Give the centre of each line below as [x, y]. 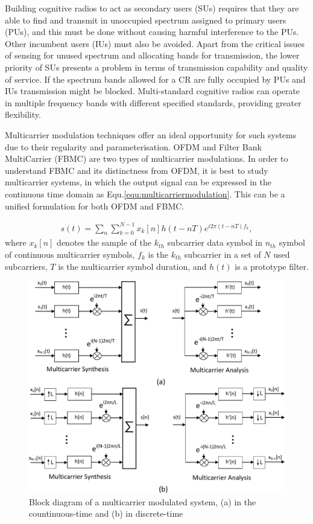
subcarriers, [26, 266]
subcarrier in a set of [223, 254]
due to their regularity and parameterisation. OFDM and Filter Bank [133, 146]
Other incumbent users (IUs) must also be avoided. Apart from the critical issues [155, 43]
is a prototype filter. [272, 266]
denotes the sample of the [104, 242]
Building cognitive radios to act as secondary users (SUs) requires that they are [152, 8]
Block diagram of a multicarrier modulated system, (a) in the [143, 501]
